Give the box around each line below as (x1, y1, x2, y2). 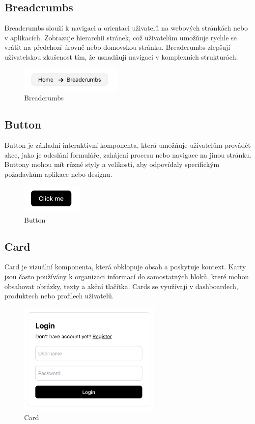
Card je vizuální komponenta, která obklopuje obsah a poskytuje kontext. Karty (4, 261, 246, 272)
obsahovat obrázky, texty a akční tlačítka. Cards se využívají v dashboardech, (4, 281, 238, 291)
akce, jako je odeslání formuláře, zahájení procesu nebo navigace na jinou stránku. (4, 149, 252, 160)
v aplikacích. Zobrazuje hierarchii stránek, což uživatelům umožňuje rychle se (4, 32, 237, 42)
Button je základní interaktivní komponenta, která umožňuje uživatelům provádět (4, 139, 251, 150)
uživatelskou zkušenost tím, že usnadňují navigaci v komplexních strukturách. (4, 51, 238, 62)
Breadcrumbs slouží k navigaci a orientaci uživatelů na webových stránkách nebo (4, 23, 248, 33)
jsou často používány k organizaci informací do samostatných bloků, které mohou (4, 271, 249, 281)
